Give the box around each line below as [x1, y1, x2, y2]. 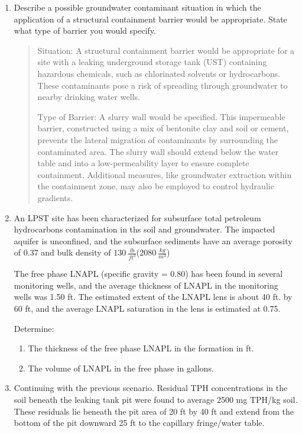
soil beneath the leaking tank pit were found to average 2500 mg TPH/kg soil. [14, 393, 298, 405]
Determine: [14, 322, 54, 334]
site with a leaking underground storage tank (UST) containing [37, 56, 267, 68]
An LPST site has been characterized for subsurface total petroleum [14, 211, 261, 224]
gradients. [37, 191, 73, 203]
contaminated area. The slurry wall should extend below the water [37, 145, 279, 157]
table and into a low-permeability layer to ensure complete [37, 157, 249, 169]
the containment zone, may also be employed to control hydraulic [37, 180, 274, 192]
